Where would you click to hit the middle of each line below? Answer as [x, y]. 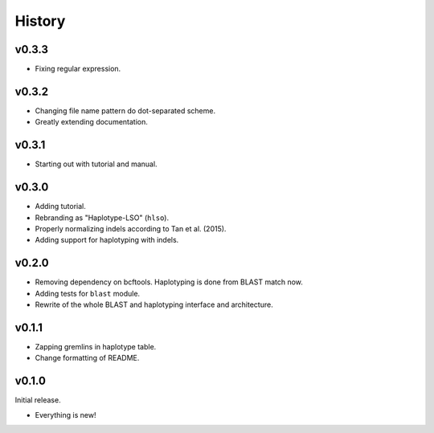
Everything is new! [66, 415]
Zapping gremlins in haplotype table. [96, 346]
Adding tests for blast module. [88, 293]
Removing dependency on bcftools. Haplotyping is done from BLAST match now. [169, 282]
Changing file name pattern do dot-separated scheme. [125, 110]
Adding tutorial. [60, 206]
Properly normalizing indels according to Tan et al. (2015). [131, 228]
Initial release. [38, 400]
